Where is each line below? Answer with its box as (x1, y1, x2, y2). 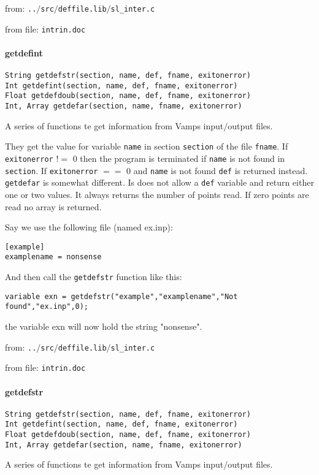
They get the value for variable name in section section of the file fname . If (5, 140, 288, 153)
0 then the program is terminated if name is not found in (72, 151, 285, 164)
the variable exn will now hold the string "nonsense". (5, 320, 202, 333)
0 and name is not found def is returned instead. (126, 164, 308, 177)
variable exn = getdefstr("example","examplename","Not (5, 292, 238, 301)
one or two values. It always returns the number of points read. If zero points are (5, 188, 309, 200)
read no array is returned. (5, 200, 102, 213)
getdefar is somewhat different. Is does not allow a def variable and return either (5, 176, 314, 189)
